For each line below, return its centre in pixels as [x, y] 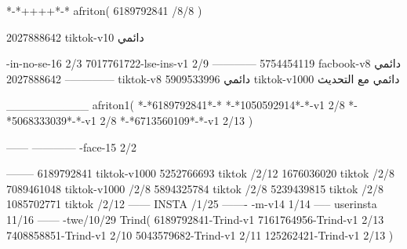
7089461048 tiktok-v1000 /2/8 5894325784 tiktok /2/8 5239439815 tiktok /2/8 [195, 188]
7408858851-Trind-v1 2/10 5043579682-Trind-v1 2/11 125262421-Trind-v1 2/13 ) [200, 234]
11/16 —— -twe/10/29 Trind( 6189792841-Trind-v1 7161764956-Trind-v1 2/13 [195, 219]
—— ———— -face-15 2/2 [72, 146]
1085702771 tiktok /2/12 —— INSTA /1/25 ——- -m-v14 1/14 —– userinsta [192, 204]
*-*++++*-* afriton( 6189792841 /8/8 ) [104, 10]
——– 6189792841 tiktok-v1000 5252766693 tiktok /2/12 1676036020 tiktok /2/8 [201, 173]
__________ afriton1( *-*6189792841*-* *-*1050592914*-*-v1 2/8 [176, 105]
